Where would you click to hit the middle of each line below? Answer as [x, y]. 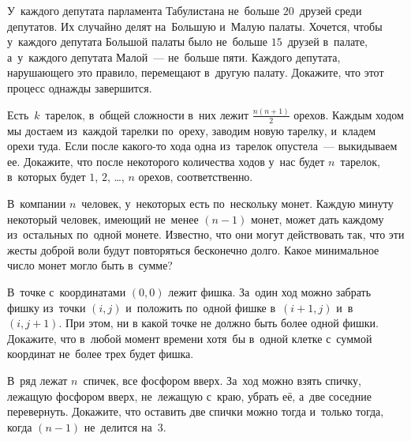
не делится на [118, 426]
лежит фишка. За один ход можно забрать [270, 292]
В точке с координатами [67, 292]
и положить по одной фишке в [201, 307]
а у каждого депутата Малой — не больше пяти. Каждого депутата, [174, 57]
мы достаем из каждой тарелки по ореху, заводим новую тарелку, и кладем [192, 130]
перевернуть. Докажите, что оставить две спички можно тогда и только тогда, [196, 411]
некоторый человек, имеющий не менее [103, 219]
